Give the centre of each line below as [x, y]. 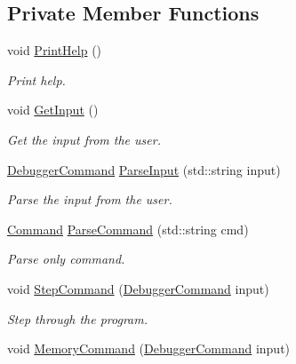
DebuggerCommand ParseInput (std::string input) [144, 169]
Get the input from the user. [84, 139]
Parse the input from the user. [90, 199]
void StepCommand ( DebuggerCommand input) [138, 288]
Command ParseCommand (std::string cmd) [128, 229]
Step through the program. [77, 318]
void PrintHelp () [55, 50]
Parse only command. [66, 259]
